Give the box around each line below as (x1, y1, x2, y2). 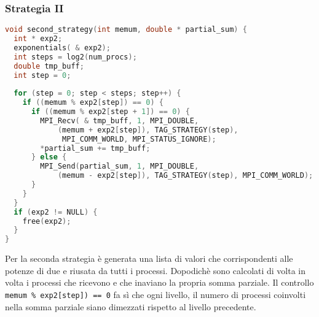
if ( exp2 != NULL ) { (14, 207, 98, 216)
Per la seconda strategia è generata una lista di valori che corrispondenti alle (5, 252, 293, 265)
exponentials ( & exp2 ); (14, 43, 111, 52)
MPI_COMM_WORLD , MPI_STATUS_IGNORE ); (62, 134, 216, 143)
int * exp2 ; (14, 34, 63, 44)
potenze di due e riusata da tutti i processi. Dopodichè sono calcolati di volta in (5, 264, 306, 277)
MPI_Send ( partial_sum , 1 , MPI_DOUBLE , (40, 162, 199, 171)
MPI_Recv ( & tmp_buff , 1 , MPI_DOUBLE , (40, 116, 199, 125)
